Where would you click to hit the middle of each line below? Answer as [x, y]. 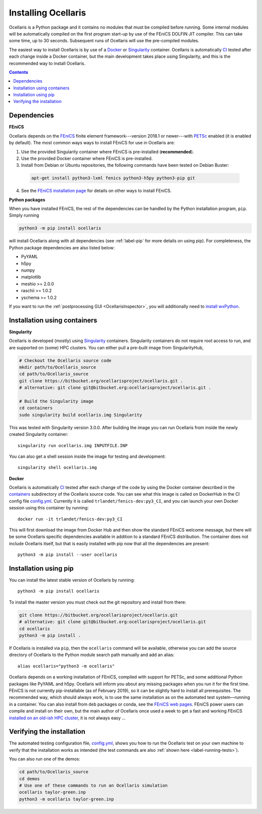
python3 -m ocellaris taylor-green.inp [66, 799]
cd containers [36, 408]
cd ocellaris [35, 629]
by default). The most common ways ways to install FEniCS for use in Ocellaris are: [92, 143]
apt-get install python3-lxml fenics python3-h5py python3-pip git [113, 178]
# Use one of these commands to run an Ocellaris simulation [93, 785]
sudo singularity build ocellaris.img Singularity [81, 415]
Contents [19, 72]
